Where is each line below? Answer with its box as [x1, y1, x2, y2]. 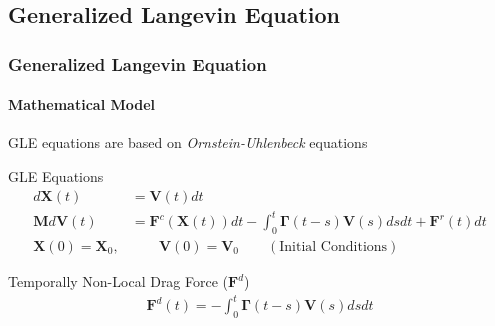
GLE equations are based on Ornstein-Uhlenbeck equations [8, 132, 368, 153]
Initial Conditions [279, 239, 388, 254]
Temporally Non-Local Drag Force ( [8, 271, 229, 291]
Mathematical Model [8, 94, 156, 115]
